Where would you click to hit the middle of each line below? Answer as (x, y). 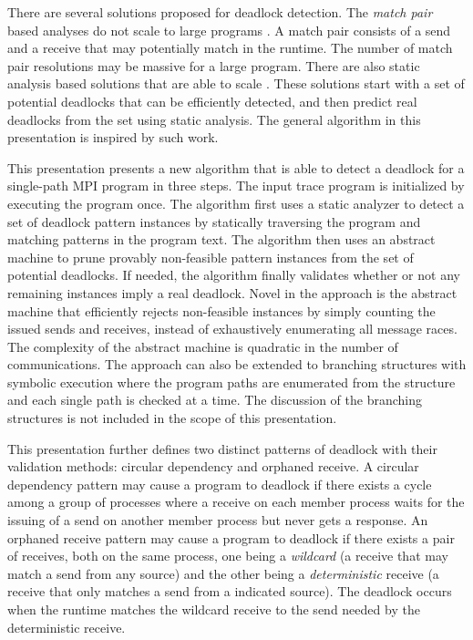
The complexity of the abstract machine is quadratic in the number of (203, 346)
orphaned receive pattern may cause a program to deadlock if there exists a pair (231, 537)
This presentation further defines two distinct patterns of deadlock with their (222, 448)
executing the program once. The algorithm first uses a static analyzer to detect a (236, 203)
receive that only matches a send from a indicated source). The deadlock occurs (230, 591)
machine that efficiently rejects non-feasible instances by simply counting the (221, 310)
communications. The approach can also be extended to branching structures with (237, 364)
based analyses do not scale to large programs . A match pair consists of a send (229, 30)
